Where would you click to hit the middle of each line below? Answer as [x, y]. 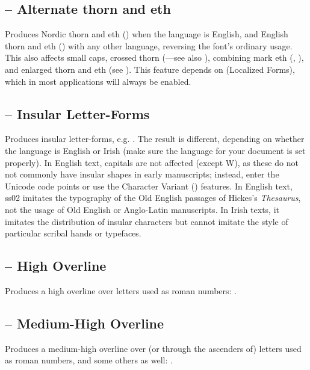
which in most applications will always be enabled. [98, 81]
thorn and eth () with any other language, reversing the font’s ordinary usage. [149, 45]
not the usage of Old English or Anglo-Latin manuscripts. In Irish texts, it [142, 209]
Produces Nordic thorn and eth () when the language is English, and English [147, 34]
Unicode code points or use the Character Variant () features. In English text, [149, 186]
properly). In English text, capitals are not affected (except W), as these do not [152, 162]
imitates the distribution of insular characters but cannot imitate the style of [147, 221]
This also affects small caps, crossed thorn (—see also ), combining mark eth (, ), [154, 57]
